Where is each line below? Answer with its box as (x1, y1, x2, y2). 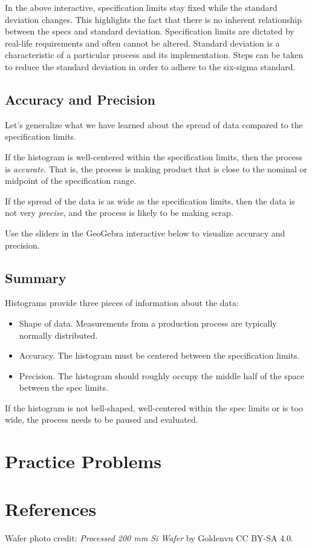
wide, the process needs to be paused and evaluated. (5, 413, 198, 426)
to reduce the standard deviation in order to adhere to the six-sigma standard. (5, 60, 296, 73)
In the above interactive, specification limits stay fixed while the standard (5, 1, 278, 13)
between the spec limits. (19, 381, 108, 394)
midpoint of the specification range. (5, 174, 137, 187)
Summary (5, 268, 67, 287)
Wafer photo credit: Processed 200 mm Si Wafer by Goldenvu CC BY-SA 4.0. (5, 531, 293, 544)
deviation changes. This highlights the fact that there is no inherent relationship (5, 13, 302, 25)
